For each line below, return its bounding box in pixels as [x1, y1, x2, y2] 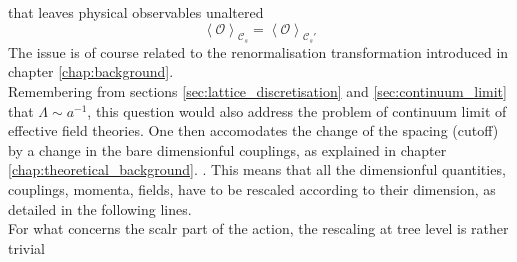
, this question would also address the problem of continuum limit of [87, 100, 507, 121]
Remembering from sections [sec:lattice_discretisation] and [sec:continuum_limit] [8, 80, 507, 101]
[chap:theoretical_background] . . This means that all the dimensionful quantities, [8, 159, 506, 180]
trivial [8, 237, 46, 258]
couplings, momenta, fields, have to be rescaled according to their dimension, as [8, 178, 496, 199]
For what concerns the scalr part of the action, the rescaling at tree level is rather [8, 218, 509, 239]
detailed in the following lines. [8, 198, 192, 219]
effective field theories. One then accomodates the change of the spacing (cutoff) [8, 120, 499, 141]
